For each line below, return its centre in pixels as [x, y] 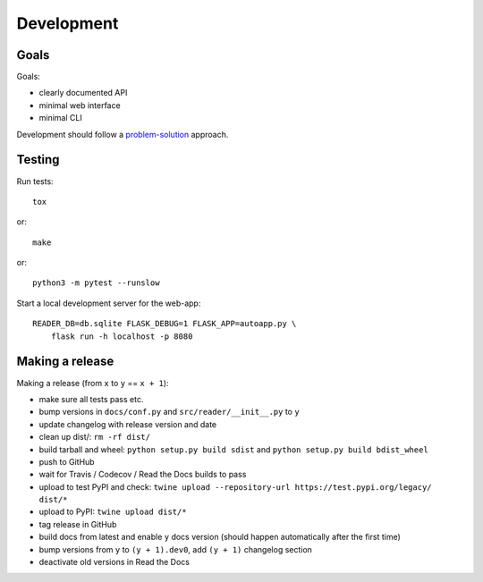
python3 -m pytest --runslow [96, 283]
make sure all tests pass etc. [91, 399]
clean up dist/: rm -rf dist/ [95, 437]
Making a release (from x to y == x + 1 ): [93, 383]
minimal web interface [80, 105]
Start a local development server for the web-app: [109, 303]
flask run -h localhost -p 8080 [122, 336]
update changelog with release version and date [128, 424]
